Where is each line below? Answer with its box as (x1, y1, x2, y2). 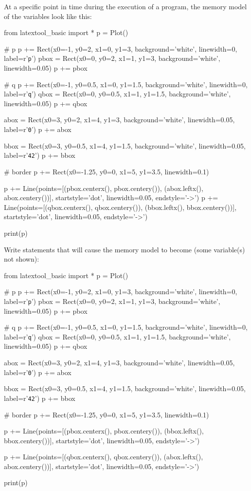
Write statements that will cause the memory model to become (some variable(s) (4, 244, 245, 254)
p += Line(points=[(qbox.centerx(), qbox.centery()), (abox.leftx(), (4, 452, 203, 462)
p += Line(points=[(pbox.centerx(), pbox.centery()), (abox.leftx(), (4, 183, 203, 193)
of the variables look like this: (4, 11, 92, 21)
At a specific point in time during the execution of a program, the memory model (4, 1, 247, 11)
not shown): (4, 254, 39, 264)
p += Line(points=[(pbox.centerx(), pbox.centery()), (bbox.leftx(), (4, 426, 204, 436)
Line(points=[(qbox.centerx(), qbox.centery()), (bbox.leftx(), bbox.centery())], (4, 202, 237, 212)
